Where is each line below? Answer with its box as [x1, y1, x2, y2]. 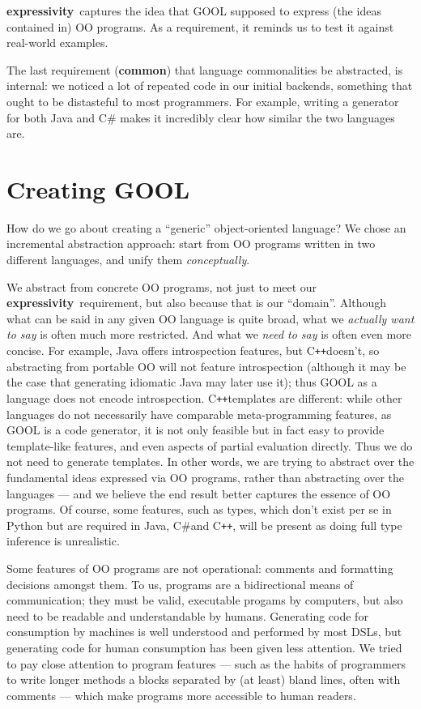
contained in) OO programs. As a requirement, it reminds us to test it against [6, 18, 394, 35]
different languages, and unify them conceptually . [6, 251, 250, 268]
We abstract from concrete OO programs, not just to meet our [6, 278, 317, 295]
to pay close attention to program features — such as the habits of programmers [6, 655, 406, 672]
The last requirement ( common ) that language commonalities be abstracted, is [6, 61, 403, 78]
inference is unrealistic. [6, 532, 120, 549]
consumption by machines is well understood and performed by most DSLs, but [6, 623, 402, 640]
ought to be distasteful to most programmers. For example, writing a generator [6, 92, 399, 109]
